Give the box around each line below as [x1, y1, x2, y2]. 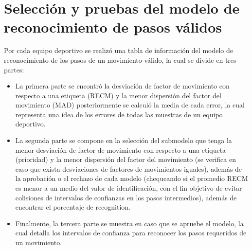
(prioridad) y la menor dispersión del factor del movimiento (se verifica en [15, 154, 236, 164]
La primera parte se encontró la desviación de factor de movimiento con [15, 81, 230, 91]
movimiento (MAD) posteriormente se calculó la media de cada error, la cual [15, 100, 245, 110]
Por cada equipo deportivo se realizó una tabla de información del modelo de [4, 45, 234, 55]
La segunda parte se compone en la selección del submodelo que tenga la [15, 135, 232, 145]
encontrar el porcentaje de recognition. [15, 202, 131, 212]
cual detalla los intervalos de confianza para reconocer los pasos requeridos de [15, 228, 247, 238]
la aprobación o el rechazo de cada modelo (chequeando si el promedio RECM [15, 173, 248, 183]
